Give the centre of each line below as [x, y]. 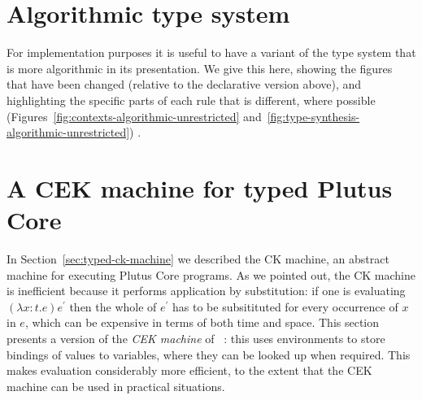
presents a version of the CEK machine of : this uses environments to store [196, 338]
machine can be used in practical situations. [116, 386]
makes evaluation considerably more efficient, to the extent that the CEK [189, 370]
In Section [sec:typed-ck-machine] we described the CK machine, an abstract [198, 259]
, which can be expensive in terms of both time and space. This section [202, 322]
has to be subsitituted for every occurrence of [285, 306]
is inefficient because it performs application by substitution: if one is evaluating [206, 291]
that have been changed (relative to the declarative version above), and [184, 84]
